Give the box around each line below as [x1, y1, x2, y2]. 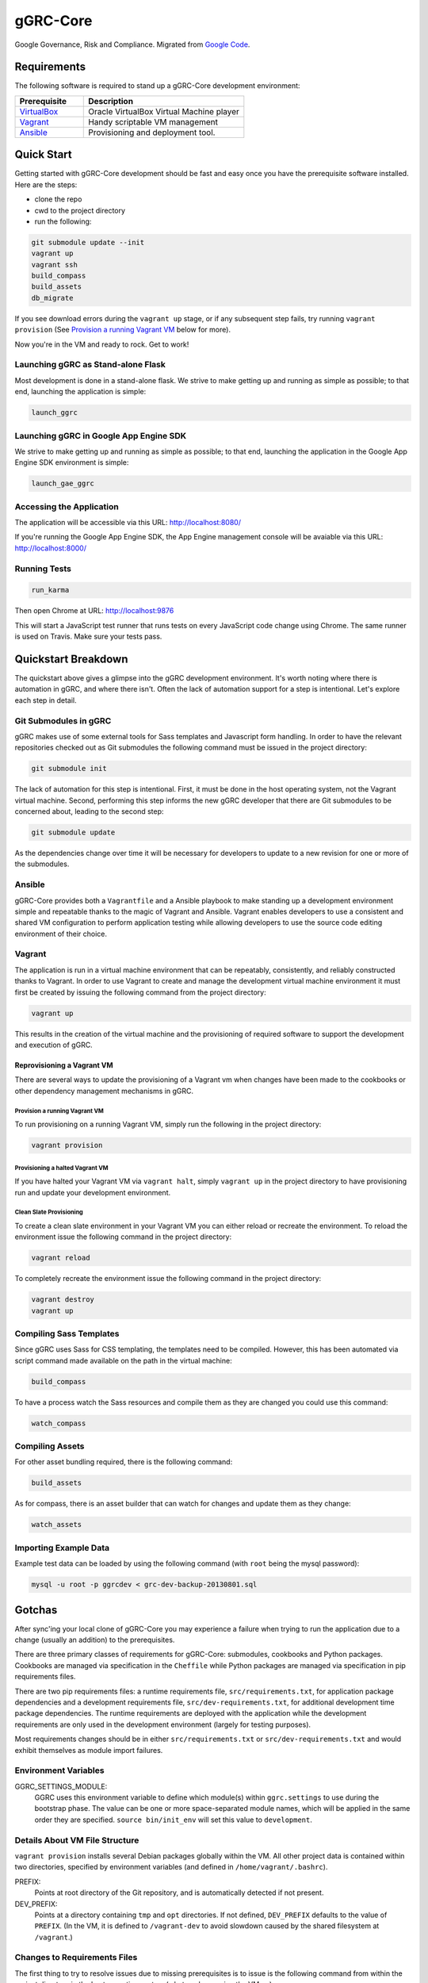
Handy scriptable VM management [88, 116, 218, 127]
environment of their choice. [14, 929, 107, 938]
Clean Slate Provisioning [14, 1208, 83, 1217]
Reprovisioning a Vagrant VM [14, 1061, 114, 1070]
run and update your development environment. [14, 1187, 170, 1197]
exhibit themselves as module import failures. [14, 1745, 163, 1755]
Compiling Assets [14, 1440, 85, 1452]
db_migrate [31, 293, 74, 302]
